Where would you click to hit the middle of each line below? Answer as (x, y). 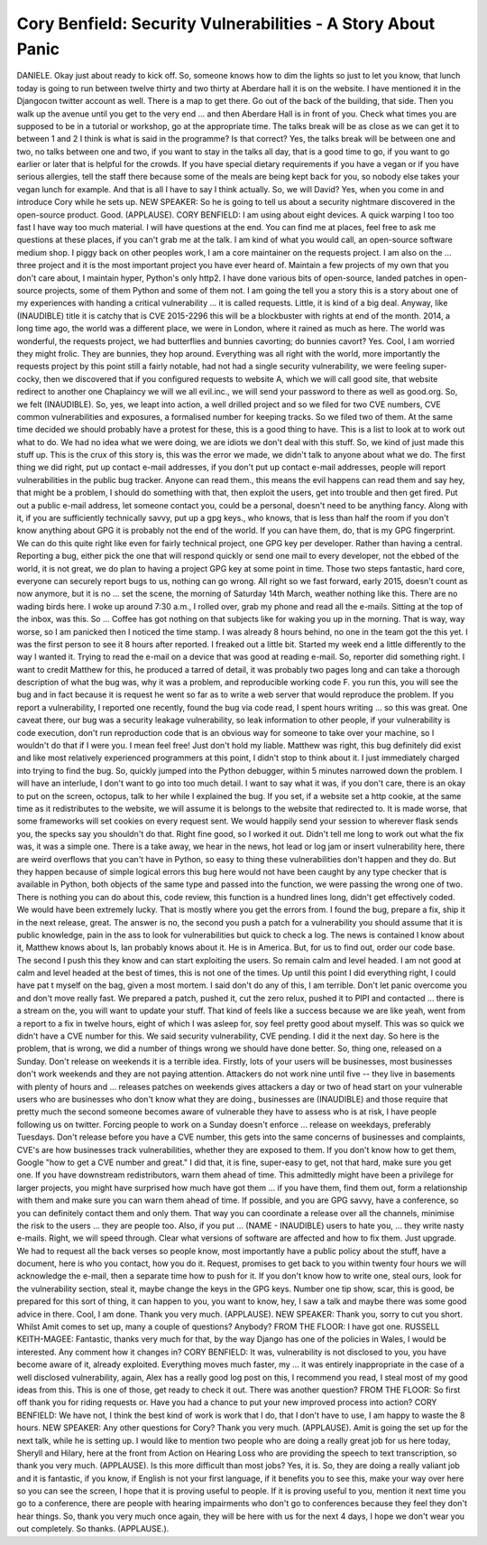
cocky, (29, 378)
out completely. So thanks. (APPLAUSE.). (93, 1529)
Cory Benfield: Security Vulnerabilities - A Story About (226, 23)
